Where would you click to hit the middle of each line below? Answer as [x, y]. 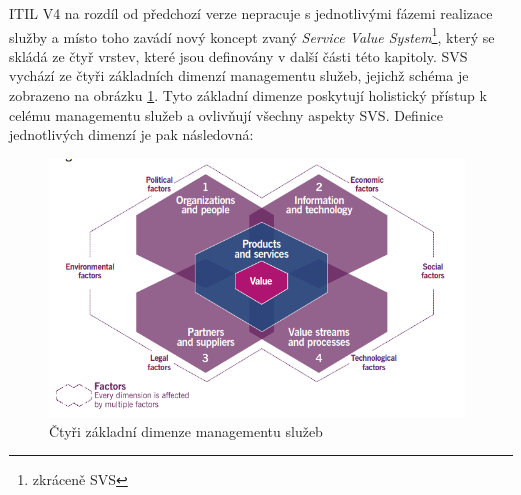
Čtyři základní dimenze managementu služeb [186, 430]
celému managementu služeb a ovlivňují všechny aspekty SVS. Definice [226, 114]
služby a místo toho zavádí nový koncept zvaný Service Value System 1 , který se [252, 35]
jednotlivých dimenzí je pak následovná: [131, 134]
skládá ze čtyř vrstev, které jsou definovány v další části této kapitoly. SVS [238, 55]
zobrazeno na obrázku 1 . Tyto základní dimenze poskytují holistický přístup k [248, 95]
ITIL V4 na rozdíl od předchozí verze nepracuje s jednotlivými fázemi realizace [251, 13]
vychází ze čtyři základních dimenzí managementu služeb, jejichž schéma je [239, 75]
